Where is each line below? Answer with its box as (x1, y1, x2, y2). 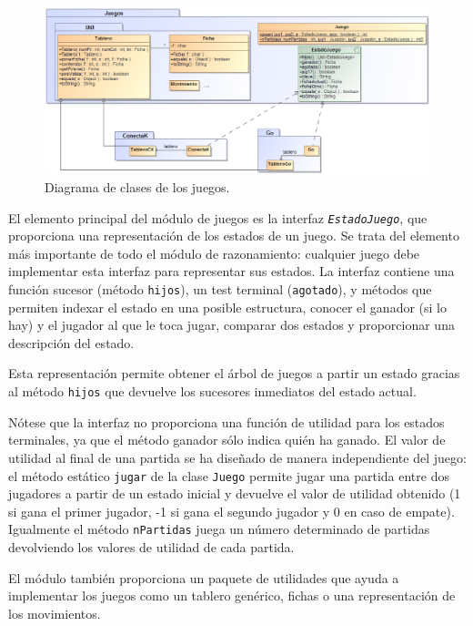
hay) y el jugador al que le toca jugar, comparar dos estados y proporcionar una (8, 315, 455, 334)
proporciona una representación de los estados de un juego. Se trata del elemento (8, 226, 459, 245)
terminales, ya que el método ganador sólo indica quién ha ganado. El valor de (8, 430, 446, 449)
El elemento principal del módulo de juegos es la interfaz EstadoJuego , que (8, 208, 428, 227)
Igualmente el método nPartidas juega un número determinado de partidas (8, 519, 430, 539)
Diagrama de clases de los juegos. (45, 178, 230, 197)
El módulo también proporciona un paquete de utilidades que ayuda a (8, 568, 399, 587)
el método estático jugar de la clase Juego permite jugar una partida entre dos (8, 466, 449, 485)
